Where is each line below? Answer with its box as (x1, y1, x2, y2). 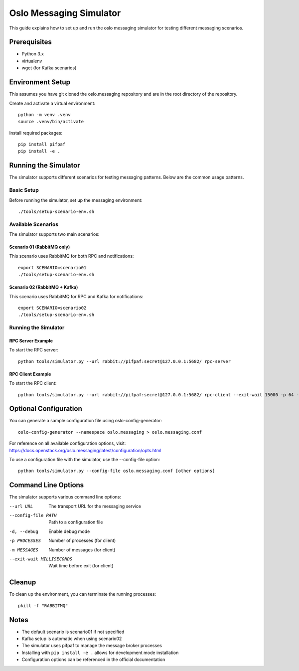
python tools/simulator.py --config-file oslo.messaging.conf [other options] (18, 468, 215, 474)
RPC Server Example (9, 337, 53, 343)
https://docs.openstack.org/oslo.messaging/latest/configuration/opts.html (9, 447, 161, 453)
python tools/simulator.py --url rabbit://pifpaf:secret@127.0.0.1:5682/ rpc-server (18, 358, 231, 364)
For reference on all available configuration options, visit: (9, 440, 126, 446)
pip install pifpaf (18, 142, 66, 147)
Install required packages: (9, 130, 63, 136)
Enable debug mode (48, 528, 90, 534)
